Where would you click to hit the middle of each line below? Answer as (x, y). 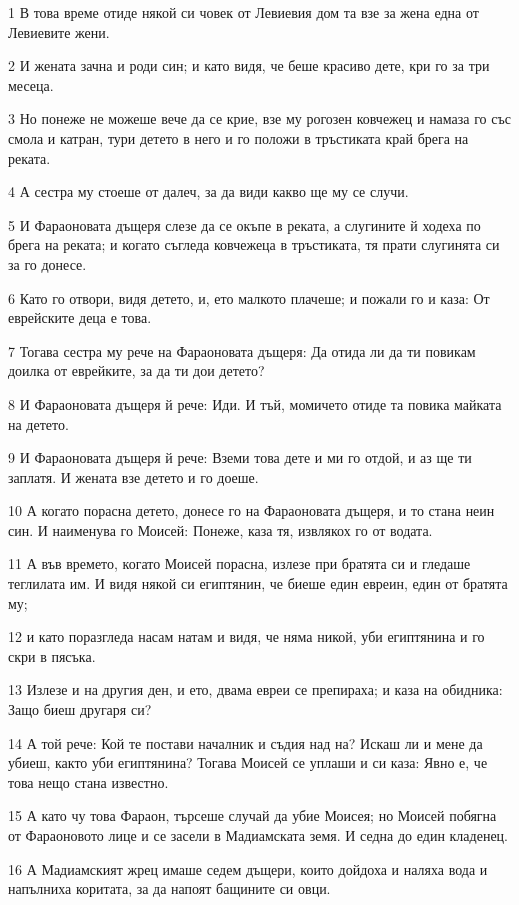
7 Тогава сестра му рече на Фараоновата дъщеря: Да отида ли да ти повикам (242, 350)
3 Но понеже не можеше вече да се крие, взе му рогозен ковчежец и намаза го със (259, 118)
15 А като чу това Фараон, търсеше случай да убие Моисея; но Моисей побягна (252, 815)
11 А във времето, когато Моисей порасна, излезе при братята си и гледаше (239, 563)
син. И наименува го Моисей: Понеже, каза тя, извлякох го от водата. (220, 529)
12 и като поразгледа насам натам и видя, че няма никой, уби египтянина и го (246, 636)
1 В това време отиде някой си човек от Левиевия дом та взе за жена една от (243, 12)
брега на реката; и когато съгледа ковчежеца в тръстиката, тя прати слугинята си (254, 244)
